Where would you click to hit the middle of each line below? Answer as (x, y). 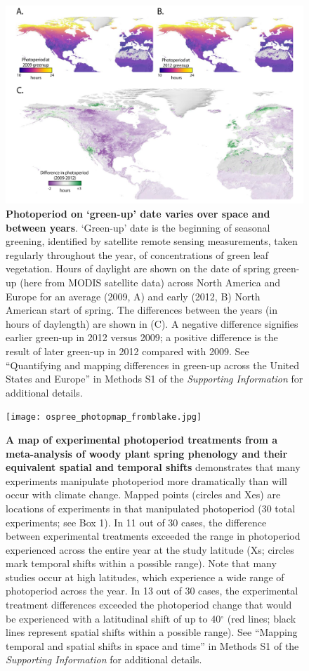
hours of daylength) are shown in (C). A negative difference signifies (152, 323)
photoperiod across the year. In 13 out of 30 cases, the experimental (152, 591)
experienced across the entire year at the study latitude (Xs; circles (150, 549)
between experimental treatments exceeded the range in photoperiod (153, 536)
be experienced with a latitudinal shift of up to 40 (113, 618)
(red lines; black (262, 618)
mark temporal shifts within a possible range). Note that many (141, 563)
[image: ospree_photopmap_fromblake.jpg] (104, 417)
